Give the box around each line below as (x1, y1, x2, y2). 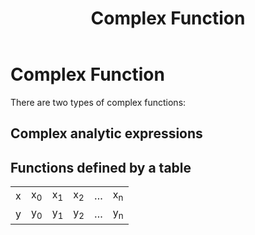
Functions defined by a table (10, 159, 192, 176)
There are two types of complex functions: (10, 96, 187, 108)
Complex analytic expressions (10, 125, 203, 142)
